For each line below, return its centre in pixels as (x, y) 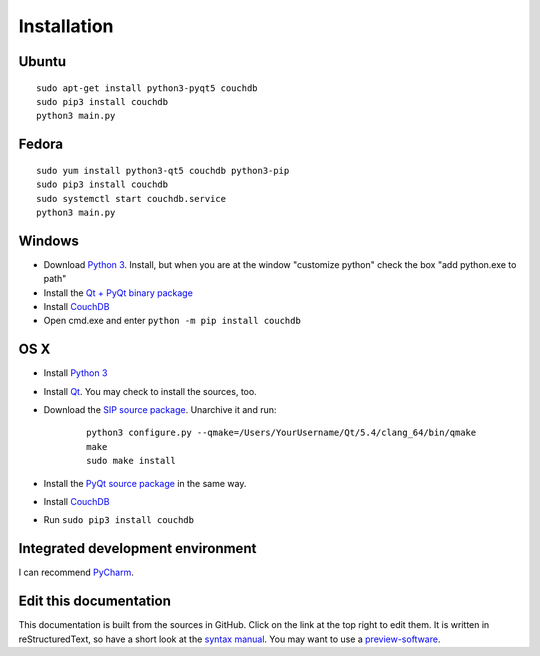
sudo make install (131, 461)
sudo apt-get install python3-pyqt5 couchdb (147, 88)
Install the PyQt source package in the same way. (145, 483)
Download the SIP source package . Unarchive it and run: (160, 410)
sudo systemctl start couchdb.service (131, 198)
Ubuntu (42, 61)
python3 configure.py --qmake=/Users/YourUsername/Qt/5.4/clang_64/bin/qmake (281, 433)
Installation (66, 26)
